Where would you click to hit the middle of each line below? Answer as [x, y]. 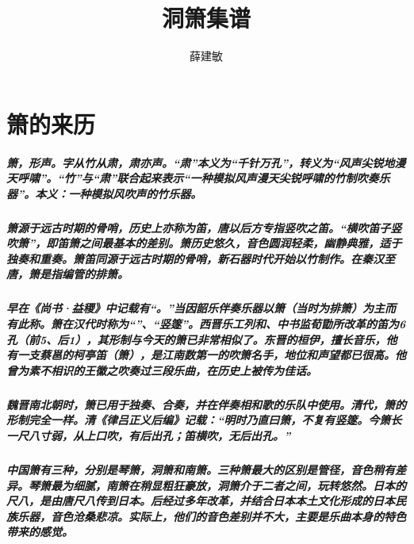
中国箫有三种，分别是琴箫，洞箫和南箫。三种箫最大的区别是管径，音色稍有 [201, 469]
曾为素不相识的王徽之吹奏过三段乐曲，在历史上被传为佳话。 [162, 370]
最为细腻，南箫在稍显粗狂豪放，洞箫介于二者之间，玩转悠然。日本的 [228, 485]
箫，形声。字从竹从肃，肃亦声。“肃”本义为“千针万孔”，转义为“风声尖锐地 [201, 162]
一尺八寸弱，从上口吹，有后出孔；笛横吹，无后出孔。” [149, 435]
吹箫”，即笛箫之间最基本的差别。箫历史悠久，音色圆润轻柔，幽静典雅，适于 [204, 243]
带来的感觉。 [40, 532]
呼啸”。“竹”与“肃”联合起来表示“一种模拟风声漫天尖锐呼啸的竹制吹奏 [198, 178]
